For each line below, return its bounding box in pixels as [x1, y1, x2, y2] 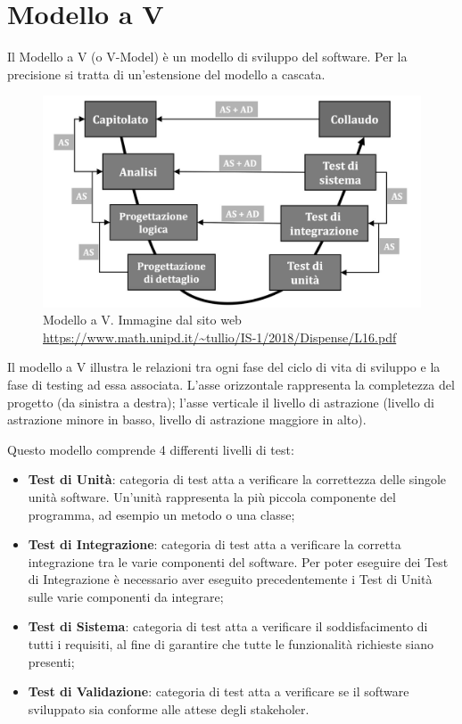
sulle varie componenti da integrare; [28, 587, 224, 605]
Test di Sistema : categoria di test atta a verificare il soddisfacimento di [28, 617, 428, 636]
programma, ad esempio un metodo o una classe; [28, 505, 295, 523]
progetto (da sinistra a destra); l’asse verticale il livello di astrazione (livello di [7, 392, 434, 411]
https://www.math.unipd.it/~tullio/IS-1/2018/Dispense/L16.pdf [43, 327, 397, 346]
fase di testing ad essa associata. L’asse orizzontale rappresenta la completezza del [7, 374, 455, 393]
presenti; [28, 652, 75, 671]
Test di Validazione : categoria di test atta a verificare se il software [28, 682, 409, 701]
